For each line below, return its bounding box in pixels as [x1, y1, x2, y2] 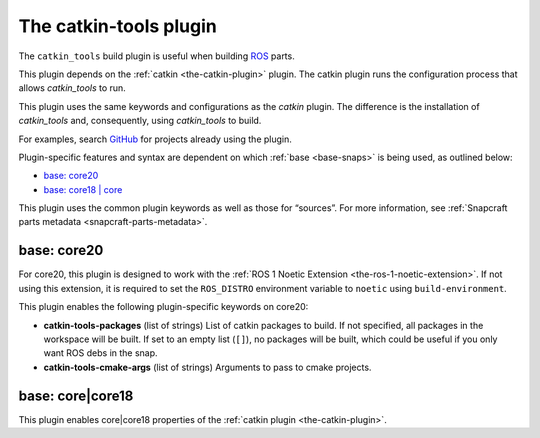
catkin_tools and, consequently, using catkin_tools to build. [18, 115, 262, 127]
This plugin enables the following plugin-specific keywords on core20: [18, 301, 309, 313]
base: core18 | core [43, 183, 123, 195]
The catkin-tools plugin [18, 15, 217, 37]
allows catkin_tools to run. [18, 82, 127, 94]
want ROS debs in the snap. [43, 347, 159, 359]
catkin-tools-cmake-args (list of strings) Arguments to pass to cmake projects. [43, 361, 372, 373]
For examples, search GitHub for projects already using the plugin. [18, 133, 292, 145]
